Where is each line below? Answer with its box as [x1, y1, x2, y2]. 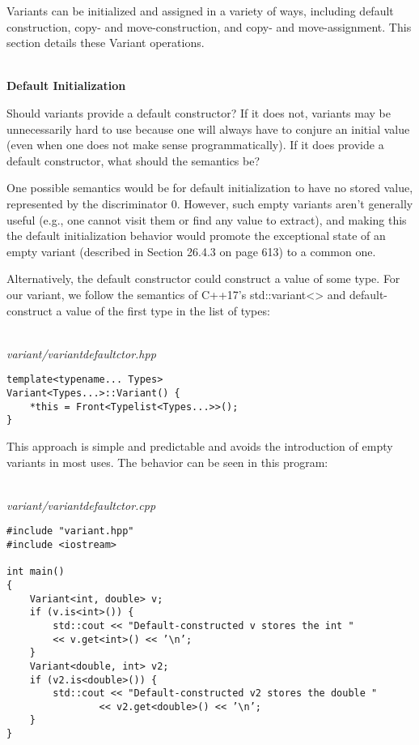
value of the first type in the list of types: [66, 302, 270, 319]
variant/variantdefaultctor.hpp [6, 345, 156, 362]
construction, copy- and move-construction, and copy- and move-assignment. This [6, 18, 412, 35]
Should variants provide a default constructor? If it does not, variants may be [6, 104, 391, 121]
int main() [6, 566, 65, 578]
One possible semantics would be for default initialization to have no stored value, [6, 179, 413, 196]
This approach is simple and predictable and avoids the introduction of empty [6, 437, 393, 454]
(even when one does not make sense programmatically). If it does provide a [6, 136, 384, 153]
